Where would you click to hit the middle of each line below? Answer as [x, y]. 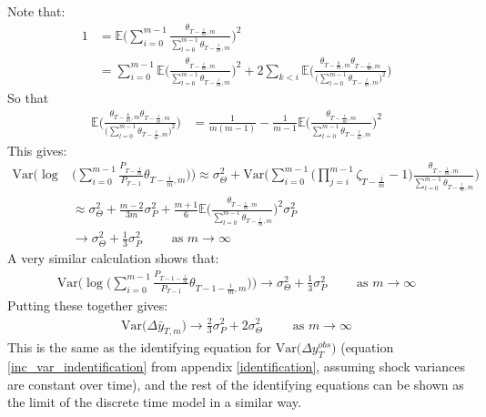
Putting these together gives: [88, 305]
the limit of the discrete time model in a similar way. [154, 402]
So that [28, 98]
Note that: [36, 11]
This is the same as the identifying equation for [140, 347]
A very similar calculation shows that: [113, 258]
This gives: [37, 150]
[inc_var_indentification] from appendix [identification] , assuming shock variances [236, 366]
